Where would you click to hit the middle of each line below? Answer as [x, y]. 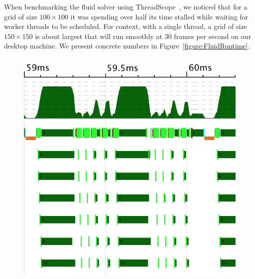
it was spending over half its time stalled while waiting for [159, 16]
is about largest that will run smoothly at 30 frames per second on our [143, 36]
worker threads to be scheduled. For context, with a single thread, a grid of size [126, 26]
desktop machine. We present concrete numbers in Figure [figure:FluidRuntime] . [127, 46]
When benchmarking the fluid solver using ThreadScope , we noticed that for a [126, 6]
